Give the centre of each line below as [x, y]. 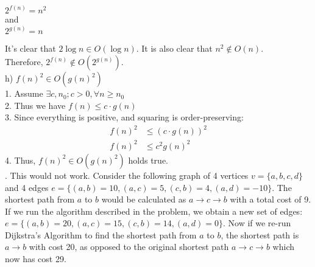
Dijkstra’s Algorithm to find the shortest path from [101, 234]
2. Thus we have [35, 105]
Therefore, [24, 62]
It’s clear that [30, 48]
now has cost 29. [36, 259]
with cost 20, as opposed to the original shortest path [129, 247]
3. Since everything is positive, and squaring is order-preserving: [124, 117]
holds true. [148, 160]
